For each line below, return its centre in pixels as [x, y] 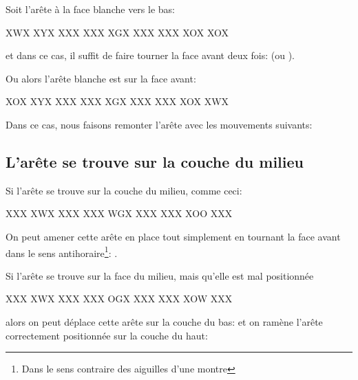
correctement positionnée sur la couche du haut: [107, 335]
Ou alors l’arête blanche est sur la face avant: [101, 78]
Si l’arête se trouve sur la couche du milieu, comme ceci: [124, 190]
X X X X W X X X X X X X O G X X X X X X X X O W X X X [119, 299]
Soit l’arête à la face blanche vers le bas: [90, 9]
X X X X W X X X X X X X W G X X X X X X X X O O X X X [119, 213]
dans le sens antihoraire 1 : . [62, 252]
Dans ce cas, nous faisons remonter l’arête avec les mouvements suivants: [159, 124]
